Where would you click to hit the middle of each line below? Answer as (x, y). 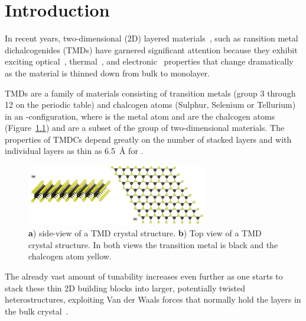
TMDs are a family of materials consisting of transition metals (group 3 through (150, 93)
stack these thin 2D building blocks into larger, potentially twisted (125, 288)
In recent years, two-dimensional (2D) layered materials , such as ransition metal (152, 38)
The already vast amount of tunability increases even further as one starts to (144, 276)
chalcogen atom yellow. (70, 256)
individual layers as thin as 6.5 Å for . (74, 151)
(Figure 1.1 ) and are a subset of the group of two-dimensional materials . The (145, 128)
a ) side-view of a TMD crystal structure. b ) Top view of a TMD (145, 233)
